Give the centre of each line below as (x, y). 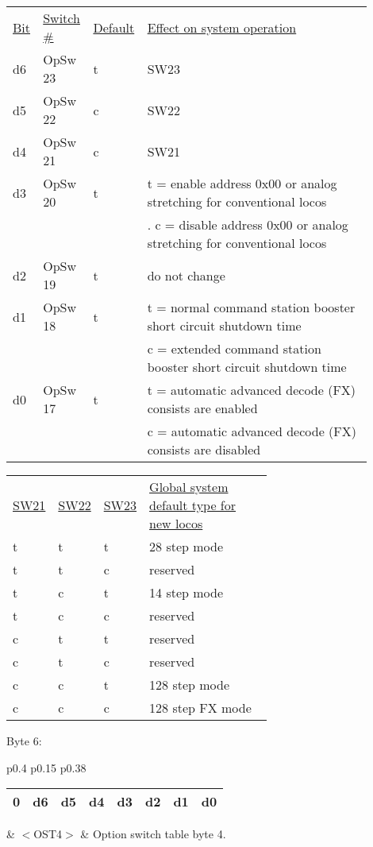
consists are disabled (204, 449)
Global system (189, 487)
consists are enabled (202, 408)
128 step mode (190, 685)
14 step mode (186, 592)
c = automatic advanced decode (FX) (252, 431)
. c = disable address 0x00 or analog (248, 224)
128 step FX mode (200, 708)
